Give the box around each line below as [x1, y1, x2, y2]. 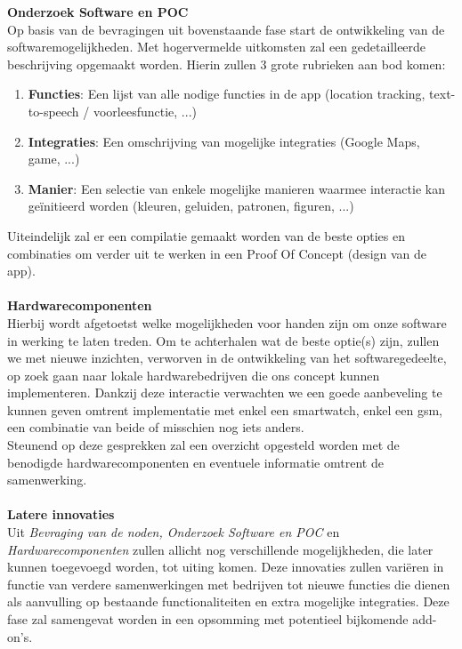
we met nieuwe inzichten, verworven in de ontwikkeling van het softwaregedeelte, [7, 349, 447, 367]
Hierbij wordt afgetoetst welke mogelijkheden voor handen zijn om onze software [7, 313, 447, 332]
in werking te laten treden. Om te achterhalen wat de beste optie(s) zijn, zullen [7, 331, 440, 349]
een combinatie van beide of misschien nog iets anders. [7, 418, 304, 437]
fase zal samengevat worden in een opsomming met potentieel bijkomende [7, 610, 409, 628]
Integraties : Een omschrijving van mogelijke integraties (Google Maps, [28, 132, 420, 150]
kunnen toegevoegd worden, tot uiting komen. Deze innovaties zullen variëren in [7, 557, 444, 576]
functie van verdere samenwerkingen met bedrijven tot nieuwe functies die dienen [7, 574, 450, 593]
